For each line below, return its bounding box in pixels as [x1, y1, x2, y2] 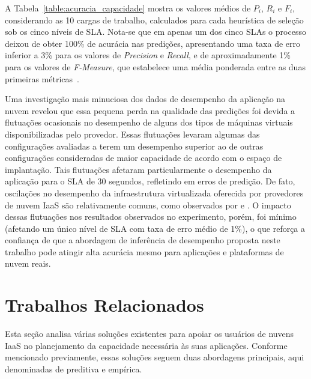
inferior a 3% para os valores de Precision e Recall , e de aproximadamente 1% [5, 49, 291, 61]
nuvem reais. [5, 257, 51, 270]
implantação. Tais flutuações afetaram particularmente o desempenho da [5, 163, 272, 175]
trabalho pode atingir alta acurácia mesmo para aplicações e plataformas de [5, 245, 284, 258]
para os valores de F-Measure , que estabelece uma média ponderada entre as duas [5, 60, 306, 73]
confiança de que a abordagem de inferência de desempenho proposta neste [5, 234, 280, 246]
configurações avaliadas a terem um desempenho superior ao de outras [5, 139, 264, 152]
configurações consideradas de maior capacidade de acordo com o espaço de [5, 151, 282, 164]
